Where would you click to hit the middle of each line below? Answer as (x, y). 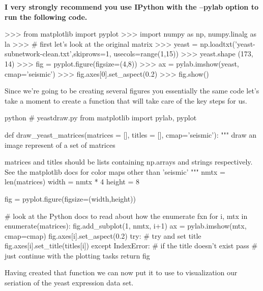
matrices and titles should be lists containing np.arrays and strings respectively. (129, 162)
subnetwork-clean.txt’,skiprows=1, (58, 54)
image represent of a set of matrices (60, 144)
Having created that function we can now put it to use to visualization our (121, 272)
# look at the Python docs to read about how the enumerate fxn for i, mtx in (126, 216)
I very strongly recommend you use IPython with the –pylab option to (131, 7)
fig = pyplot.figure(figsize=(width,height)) (70, 198)
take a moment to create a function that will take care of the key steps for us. (126, 100)
